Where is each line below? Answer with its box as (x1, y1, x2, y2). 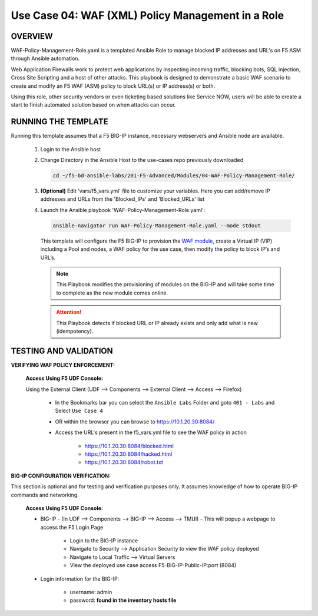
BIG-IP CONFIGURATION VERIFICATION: (11, 472, 111, 479)
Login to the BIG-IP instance (69, 537, 138, 544)
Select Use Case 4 (55, 407, 103, 415)
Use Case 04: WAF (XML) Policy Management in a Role (11, 9, 284, 22)
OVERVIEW (11, 31, 53, 41)
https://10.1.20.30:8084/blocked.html (84, 442, 174, 449)
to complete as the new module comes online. (56, 289, 168, 296)
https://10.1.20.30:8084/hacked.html (84, 451, 173, 458)
